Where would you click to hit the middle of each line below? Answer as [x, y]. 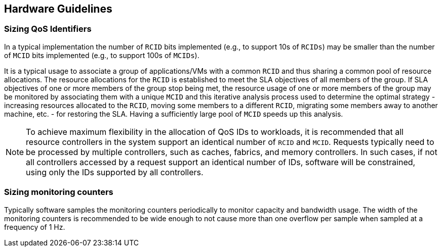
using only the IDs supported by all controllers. [115, 172]
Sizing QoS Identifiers [48, 29]
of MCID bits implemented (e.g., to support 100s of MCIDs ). [102, 55]
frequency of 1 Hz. [35, 227]
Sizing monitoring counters [59, 192]
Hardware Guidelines [58, 9]
